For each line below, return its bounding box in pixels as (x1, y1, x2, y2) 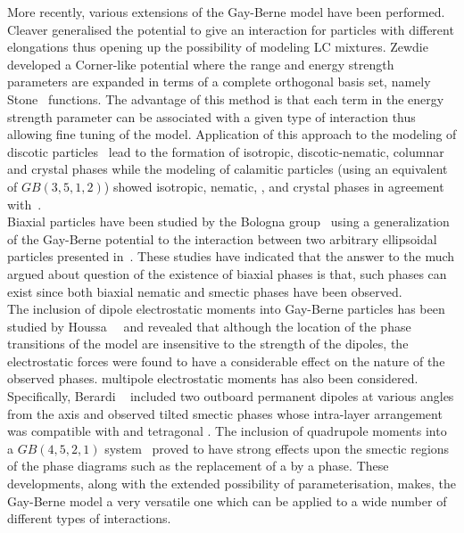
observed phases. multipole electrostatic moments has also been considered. (7, 369, 418, 388)
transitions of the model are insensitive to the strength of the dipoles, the (7, 334, 409, 353)
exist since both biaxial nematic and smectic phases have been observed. (7, 282, 402, 300)
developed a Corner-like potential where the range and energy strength (7, 54, 394, 73)
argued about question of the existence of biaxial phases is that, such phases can (7, 264, 447, 283)
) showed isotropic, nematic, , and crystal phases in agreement (104, 176, 444, 195)
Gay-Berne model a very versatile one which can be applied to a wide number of (7, 491, 447, 510)
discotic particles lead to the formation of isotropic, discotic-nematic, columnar (7, 142, 444, 160)
